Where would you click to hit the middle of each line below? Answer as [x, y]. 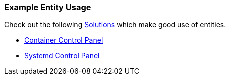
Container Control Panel [64, 40]
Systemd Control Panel [62, 56]
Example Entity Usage [48, 7]
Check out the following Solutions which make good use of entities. [115, 25]
